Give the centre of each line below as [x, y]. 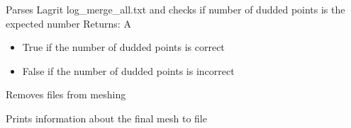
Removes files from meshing [66, 94]
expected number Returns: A [68, 23]
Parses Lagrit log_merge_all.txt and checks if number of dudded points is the [175, 9]
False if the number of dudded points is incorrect [128, 70]
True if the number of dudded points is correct [123, 47]
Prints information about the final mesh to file [106, 118]
